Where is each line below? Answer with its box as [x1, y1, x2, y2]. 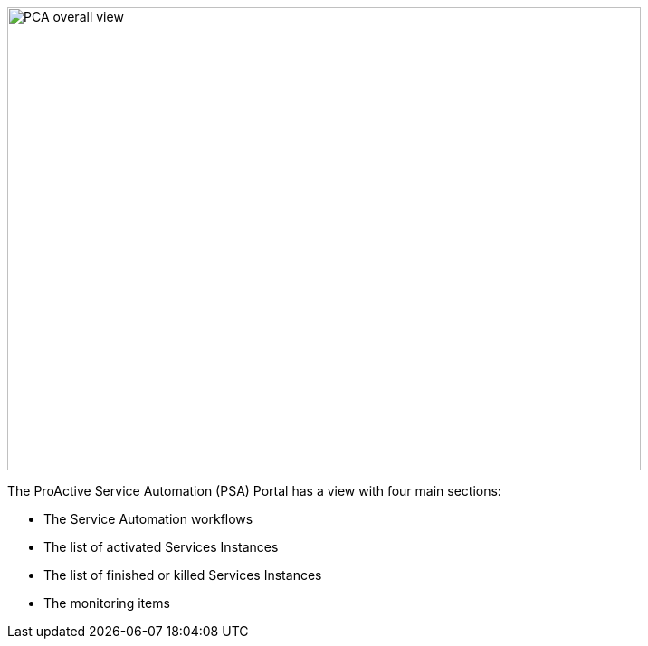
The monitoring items [43, 595, 170, 611]
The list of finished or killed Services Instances [43, 567, 322, 583]
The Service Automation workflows [43, 511, 253, 527]
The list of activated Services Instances [43, 539, 279, 555]
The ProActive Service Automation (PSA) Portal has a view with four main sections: [7, 483, 501, 499]
